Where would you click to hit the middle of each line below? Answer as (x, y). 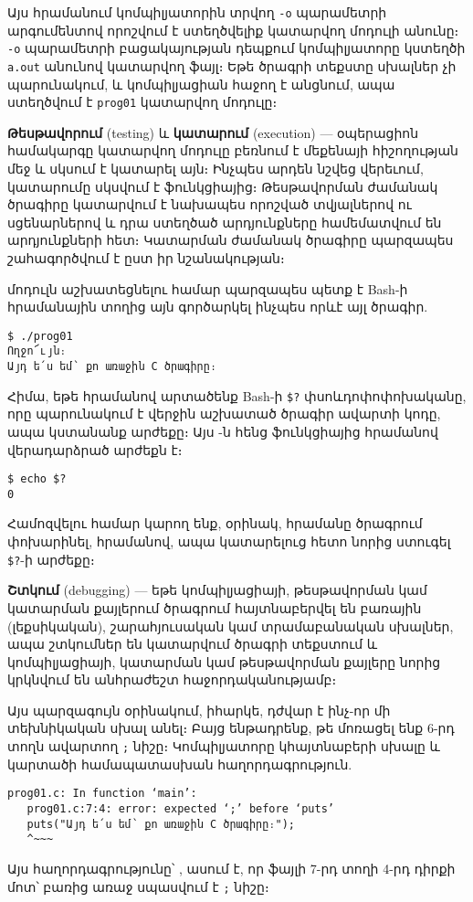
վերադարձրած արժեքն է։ (95, 449)
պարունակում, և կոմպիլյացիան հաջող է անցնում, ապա (201, 84)
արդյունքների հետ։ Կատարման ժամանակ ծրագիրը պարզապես (231, 240)
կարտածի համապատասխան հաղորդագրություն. (180, 764)
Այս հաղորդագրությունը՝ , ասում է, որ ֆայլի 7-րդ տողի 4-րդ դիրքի (231, 868)
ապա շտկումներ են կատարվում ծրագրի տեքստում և (193, 644)
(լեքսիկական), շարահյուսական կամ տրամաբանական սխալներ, (231, 626)
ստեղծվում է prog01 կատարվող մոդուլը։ (142, 102)
